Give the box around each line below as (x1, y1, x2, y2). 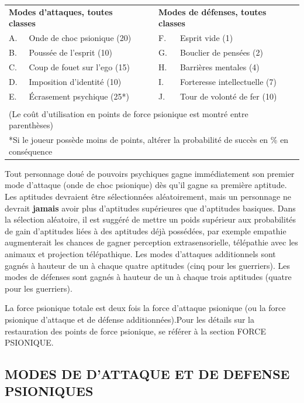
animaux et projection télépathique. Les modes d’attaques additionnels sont (5, 247, 276, 259)
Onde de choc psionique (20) (29, 32, 132, 44)
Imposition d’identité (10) (29, 75, 122, 87)
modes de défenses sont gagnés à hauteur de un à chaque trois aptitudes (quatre (5, 271, 292, 283)
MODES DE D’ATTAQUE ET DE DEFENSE (5, 365, 290, 383)
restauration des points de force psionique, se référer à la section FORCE (5, 325, 266, 337)
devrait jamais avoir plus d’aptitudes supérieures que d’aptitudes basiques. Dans (5, 201, 296, 214)
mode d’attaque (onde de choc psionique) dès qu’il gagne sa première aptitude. (5, 179, 287, 191)
